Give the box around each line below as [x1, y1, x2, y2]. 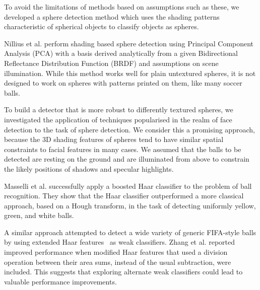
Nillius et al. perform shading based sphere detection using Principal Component [4, 38, 254, 48]
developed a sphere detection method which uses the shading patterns [4, 11, 220, 22]
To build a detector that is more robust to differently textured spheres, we [4, 104, 233, 115]
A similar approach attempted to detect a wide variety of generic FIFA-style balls [4, 227, 256, 237]
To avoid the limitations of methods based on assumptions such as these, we [4, 2, 239, 12]
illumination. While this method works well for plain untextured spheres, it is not [4, 67, 256, 78]
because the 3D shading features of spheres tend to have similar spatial [4, 134, 224, 144]
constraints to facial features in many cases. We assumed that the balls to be [4, 143, 241, 154]
